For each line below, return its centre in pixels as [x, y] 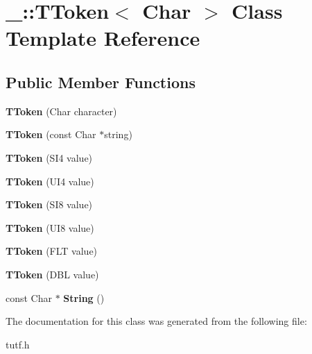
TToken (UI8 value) [50, 227]
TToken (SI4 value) [49, 157]
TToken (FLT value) [52, 251]
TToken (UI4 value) [50, 181]
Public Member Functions [101, 82]
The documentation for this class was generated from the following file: [156, 321]
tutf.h [18, 344]
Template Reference [103, 38]
